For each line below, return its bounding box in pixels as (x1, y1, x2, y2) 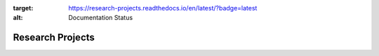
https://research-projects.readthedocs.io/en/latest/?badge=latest (68, 4, 258, 12)
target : (13, 4, 34, 12)
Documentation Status (68, 14, 133, 22)
